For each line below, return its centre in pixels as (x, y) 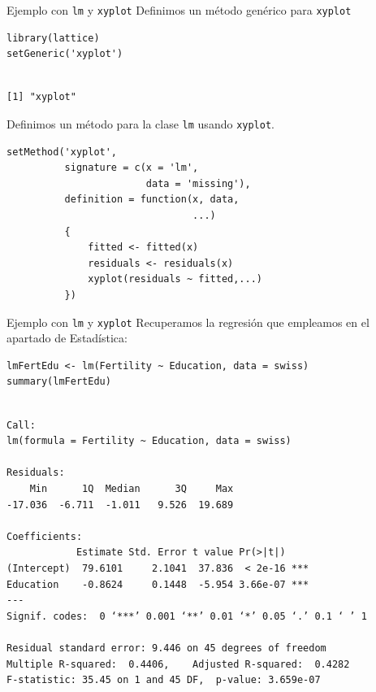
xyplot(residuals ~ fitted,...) (175, 279)
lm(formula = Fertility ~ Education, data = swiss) (149, 441)
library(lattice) (53, 38)
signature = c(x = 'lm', (132, 168)
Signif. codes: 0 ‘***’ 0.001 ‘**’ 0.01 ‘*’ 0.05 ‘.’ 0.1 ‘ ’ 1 (187, 616)
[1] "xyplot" (41, 97)
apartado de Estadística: (67, 338)
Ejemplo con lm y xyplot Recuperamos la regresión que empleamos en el (188, 322)
